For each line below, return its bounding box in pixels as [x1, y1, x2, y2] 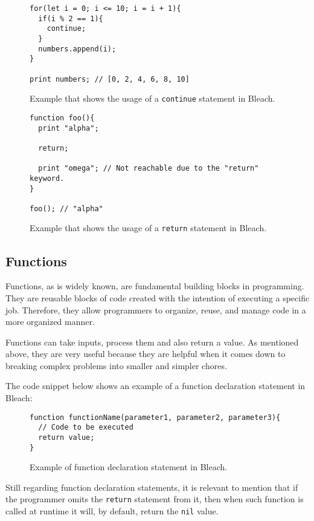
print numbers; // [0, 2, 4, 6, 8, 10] [30, 74, 190, 84]
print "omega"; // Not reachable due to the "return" [38, 164, 259, 173]
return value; [38, 433, 95, 442]
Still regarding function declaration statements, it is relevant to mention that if [5, 480, 298, 493]
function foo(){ [30, 113, 95, 122]
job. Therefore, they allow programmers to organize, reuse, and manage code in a [5, 303, 306, 316]
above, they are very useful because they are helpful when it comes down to [5, 347, 286, 360]
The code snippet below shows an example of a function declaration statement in [5, 379, 306, 392]
